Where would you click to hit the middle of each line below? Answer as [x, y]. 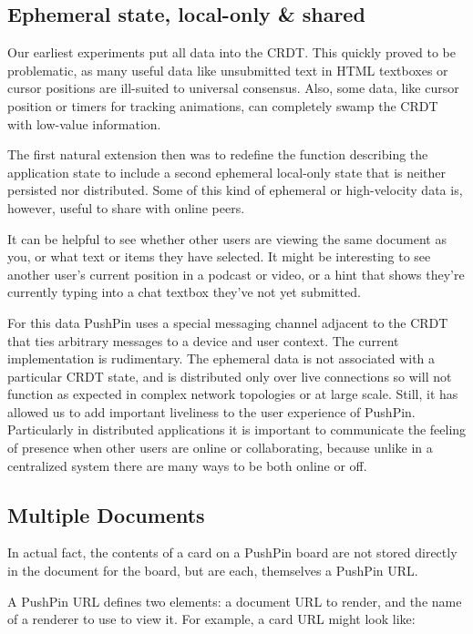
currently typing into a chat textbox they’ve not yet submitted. [184, 292]
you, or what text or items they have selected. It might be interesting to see [219, 256]
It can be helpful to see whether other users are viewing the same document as [227, 238]
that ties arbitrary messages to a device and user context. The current [203, 340]
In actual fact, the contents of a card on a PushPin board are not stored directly [232, 552]
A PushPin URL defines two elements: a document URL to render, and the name [235, 601]
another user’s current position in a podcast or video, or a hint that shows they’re [236, 274]
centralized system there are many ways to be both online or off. [187, 465]
